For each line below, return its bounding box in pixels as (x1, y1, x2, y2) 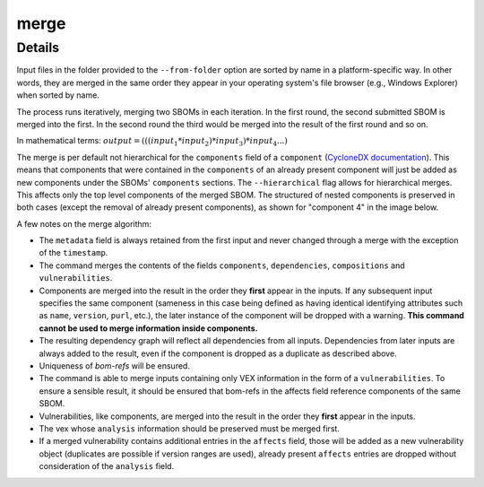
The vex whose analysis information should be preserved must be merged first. (39, 422, 341, 434)
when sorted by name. (16, 90, 100, 100)
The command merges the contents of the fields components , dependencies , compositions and (39, 260, 405, 271)
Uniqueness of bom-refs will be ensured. (39, 360, 190, 371)
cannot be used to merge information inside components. (39, 323, 258, 334)
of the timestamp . (39, 248, 108, 258)
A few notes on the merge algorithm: (16, 218, 152, 229)
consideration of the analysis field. (39, 461, 175, 472)
